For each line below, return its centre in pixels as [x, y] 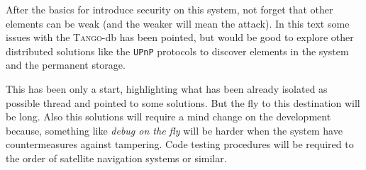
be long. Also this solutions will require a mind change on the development [168, 117]
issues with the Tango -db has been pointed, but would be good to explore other [180, 37]
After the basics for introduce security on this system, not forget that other [170, 9]
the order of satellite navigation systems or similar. [116, 158]
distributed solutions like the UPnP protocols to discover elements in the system [177, 51]
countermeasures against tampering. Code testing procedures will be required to [180, 144]
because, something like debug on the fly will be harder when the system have [174, 130]
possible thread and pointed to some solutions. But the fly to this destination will [183, 102]
